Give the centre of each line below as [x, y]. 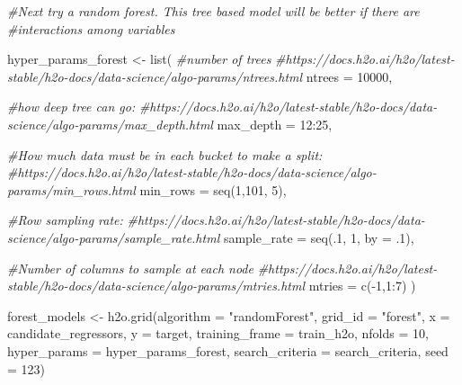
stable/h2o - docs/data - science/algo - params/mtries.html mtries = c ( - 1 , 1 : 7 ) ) [212, 286]
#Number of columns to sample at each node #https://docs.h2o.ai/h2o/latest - [222, 268]
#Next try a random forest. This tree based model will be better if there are [213, 11]
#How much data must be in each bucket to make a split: [165, 154]
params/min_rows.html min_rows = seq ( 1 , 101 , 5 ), [147, 189]
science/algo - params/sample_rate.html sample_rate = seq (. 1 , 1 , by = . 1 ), [211, 237]
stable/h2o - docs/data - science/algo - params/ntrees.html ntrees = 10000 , [200, 76]
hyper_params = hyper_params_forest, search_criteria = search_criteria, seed [228, 350]
